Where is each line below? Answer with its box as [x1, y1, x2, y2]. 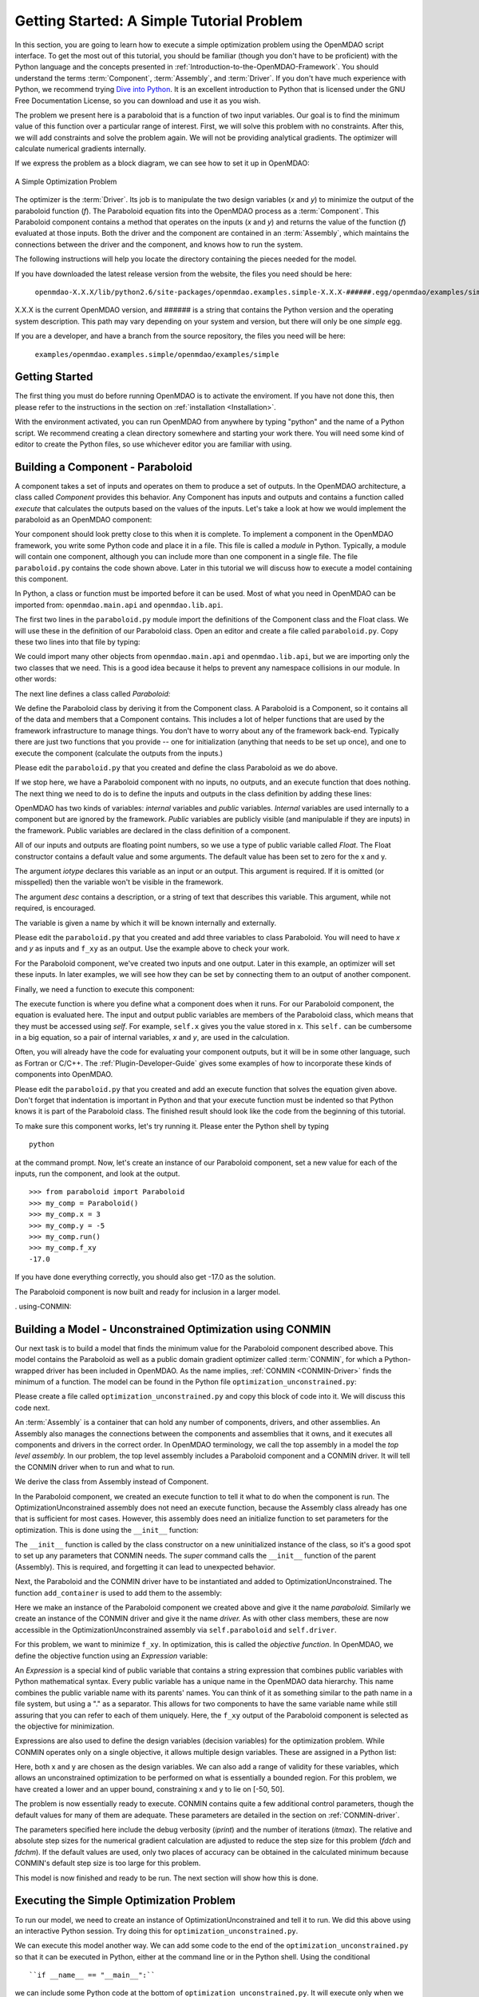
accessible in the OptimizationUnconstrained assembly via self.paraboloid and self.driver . [14, 1625, 337, 1634]
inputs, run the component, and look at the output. [14, 1169, 180, 1178]
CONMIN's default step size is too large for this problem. [14, 1858, 201, 1868]
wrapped [14, 1366, 45, 1376]
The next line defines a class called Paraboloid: [14, 689, 171, 698]
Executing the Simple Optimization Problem [14, 1894, 236, 1908]
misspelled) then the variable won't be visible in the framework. [14, 877, 224, 887]
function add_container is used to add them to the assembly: [14, 1588, 223, 1598]
